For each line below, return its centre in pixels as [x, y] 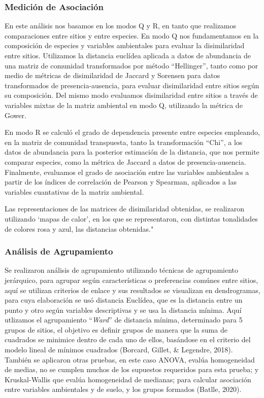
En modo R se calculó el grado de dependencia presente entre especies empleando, [132, 132]
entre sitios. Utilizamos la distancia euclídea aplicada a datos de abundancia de [128, 55]
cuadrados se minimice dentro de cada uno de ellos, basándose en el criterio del [128, 339]
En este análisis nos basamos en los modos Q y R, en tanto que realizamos [121, 26]
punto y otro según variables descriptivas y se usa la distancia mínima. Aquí [123, 310]
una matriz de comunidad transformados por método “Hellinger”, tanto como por [131, 65]
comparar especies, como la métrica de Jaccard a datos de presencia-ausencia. [125, 161]
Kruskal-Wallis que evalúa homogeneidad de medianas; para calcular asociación [128, 379]
